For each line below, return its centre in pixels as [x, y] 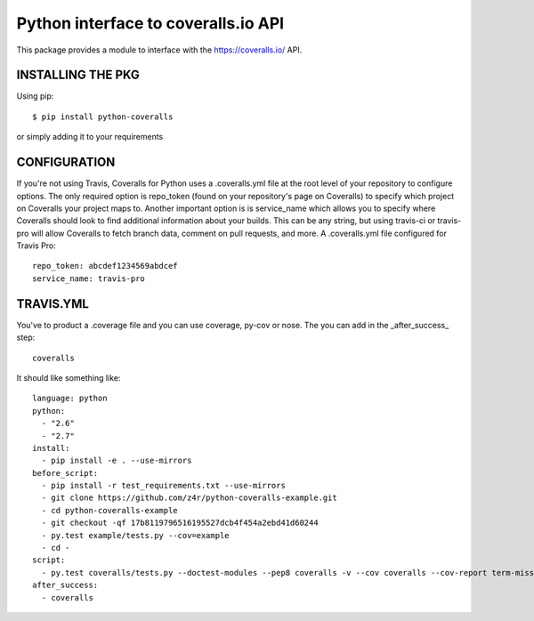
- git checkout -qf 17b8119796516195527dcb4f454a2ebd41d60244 [180, 523]
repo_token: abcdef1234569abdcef [105, 266]
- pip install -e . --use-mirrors [117, 461]
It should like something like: [69, 377]
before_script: [65, 473]
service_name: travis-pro [89, 278]
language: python [70, 399]
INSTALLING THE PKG [78, 75]
